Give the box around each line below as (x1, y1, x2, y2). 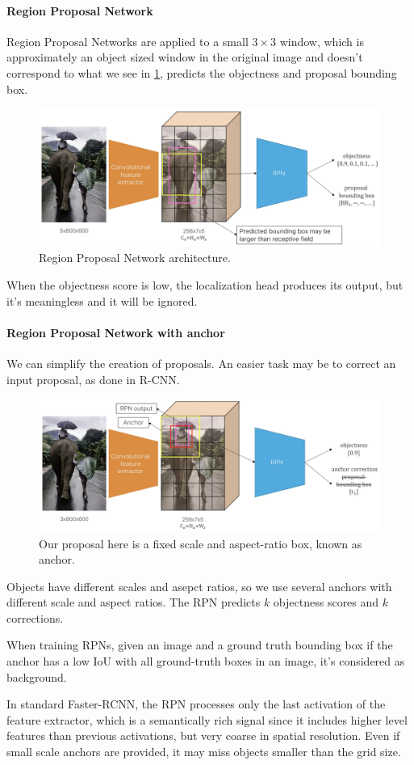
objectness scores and (273, 594, 379, 611)
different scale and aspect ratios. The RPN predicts (6, 594, 261, 611)
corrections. (6, 609, 64, 626)
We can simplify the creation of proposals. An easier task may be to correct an (6, 354, 396, 371)
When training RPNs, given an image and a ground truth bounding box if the (6, 636, 393, 653)
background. (6, 668, 67, 685)
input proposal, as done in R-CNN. (6, 370, 180, 387)
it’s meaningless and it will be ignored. (6, 292, 198, 309)
